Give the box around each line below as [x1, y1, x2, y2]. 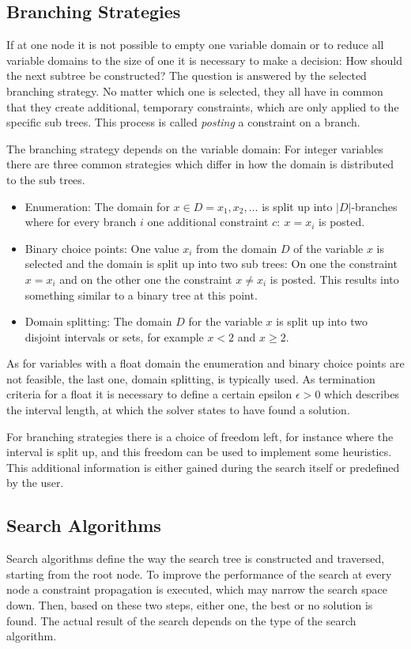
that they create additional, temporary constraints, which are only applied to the [6, 98, 399, 115]
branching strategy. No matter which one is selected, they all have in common [6, 82, 383, 99]
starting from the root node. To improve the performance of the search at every [6, 565, 392, 582]
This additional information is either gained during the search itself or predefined [6, 458, 400, 475]
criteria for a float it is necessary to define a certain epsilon [6, 386, 292, 402]
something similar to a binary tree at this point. [25, 286, 258, 303]
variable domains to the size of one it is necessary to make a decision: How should [6, 51, 403, 68]
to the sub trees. [6, 171, 85, 187]
